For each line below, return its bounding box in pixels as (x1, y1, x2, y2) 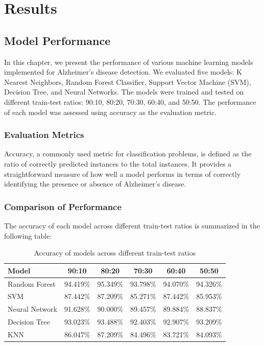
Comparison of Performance (4, 200, 122, 213)
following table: (4, 230, 52, 241)
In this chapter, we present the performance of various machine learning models (4, 56, 253, 67)
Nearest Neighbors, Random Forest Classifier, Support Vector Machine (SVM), (4, 76, 251, 87)
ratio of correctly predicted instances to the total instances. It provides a (4, 158, 232, 169)
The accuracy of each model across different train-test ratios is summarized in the (4, 220, 260, 230)
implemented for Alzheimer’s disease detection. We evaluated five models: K (4, 66, 242, 77)
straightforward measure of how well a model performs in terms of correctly (4, 168, 241, 179)
